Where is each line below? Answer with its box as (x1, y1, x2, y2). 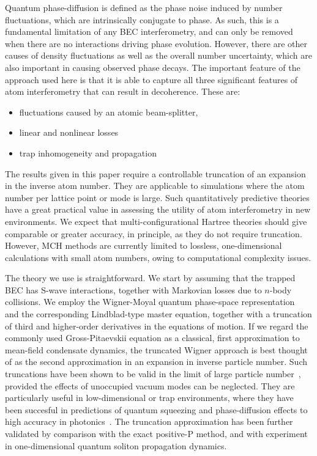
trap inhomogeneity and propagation (19, 146, 157, 159)
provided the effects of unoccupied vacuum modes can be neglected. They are (5, 379, 295, 392)
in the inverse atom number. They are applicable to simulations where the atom (5, 179, 305, 192)
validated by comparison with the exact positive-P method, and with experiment (5, 427, 308, 439)
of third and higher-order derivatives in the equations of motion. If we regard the (5, 319, 308, 332)
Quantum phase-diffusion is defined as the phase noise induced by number (5, 1, 283, 13)
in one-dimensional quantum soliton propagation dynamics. (5, 439, 227, 452)
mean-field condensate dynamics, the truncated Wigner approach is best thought (5, 343, 308, 356)
